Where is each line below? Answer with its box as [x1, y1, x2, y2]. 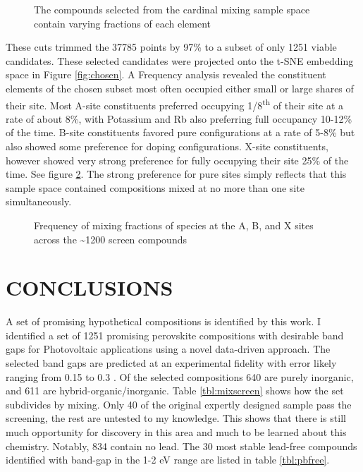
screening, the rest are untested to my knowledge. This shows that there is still [6, 411, 346, 425]
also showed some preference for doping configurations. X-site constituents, [6, 139, 329, 153]
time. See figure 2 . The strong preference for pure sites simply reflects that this [6, 167, 347, 181]
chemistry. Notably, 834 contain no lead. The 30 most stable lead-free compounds [6, 438, 357, 453]
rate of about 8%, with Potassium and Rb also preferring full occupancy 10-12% [6, 111, 352, 126]
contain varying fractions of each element [34, 16, 211, 30]
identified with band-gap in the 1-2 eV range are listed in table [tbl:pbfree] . [6, 452, 330, 467]
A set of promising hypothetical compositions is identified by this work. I [6, 314, 321, 329]
